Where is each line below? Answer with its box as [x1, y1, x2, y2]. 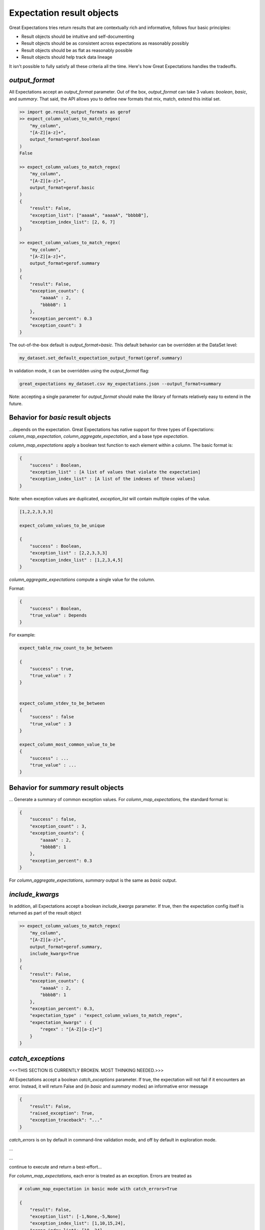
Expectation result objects [9, 7, 119, 18]
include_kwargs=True [29, 951, 79, 956]
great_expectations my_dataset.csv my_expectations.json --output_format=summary [19, 381, 222, 387]
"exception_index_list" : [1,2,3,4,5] [29, 557, 123, 563]
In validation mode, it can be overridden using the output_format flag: [9, 368, 150, 374]
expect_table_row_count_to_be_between [19, 645, 113, 651]
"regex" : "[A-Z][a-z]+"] [40, 1026, 103, 1032]
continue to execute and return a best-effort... [9, 1164, 102, 1169]
